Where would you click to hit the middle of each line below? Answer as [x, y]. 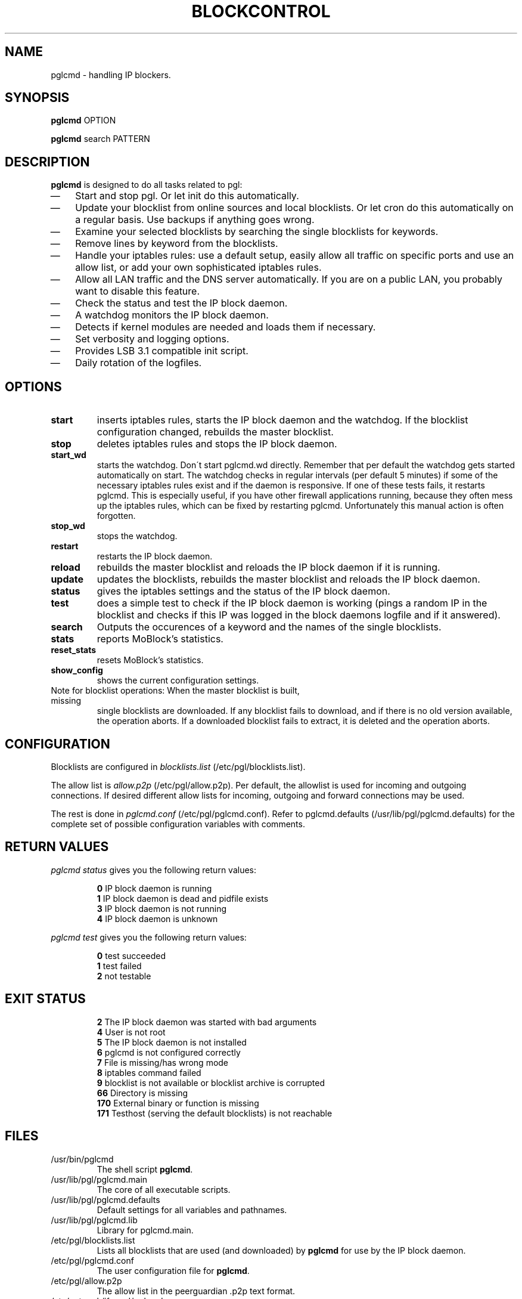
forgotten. [116, 516]
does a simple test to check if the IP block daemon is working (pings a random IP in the [292, 603]
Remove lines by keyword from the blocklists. [177, 244]
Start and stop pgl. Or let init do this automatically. [187, 196]
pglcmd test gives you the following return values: [149, 937]
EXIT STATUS [45, 999]
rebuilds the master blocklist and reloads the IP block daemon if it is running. [268, 567]
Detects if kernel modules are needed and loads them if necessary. [226, 327]
